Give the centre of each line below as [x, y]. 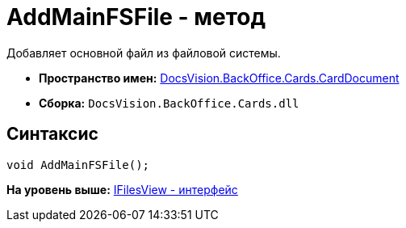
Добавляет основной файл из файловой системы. [144, 53]
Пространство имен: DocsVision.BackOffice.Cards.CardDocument [219, 78]
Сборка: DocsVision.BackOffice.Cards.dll [169, 103]
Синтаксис [52, 134]
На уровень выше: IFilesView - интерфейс [122, 189]
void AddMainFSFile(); [78, 165]
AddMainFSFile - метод [136, 17]
